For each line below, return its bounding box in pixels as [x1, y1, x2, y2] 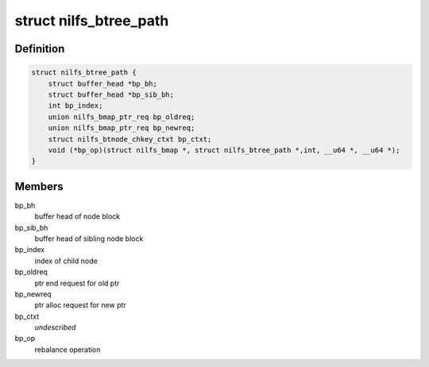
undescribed [34, 323, 76, 332]
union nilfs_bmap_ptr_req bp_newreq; [48, 124, 195, 132]
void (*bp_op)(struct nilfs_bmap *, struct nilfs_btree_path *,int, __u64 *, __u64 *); [48, 145, 400, 155]
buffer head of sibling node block [34, 234, 144, 243]
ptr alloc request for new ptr [34, 300, 126, 310]
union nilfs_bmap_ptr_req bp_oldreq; [48, 112, 195, 121]
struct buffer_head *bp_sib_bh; [48, 90, 175, 99]
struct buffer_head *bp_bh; [48, 79, 158, 88]
